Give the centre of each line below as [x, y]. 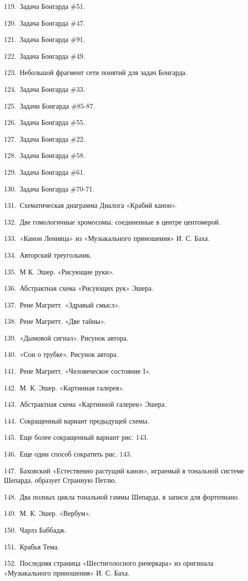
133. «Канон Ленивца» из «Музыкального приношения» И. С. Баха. [107, 238]
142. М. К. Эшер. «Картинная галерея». [64, 387]
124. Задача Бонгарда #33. [45, 89]
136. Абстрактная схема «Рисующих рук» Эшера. [79, 288]
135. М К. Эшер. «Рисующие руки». [59, 271]
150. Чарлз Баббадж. [35, 530]
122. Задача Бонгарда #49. [45, 56]
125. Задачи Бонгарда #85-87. [50, 105]
